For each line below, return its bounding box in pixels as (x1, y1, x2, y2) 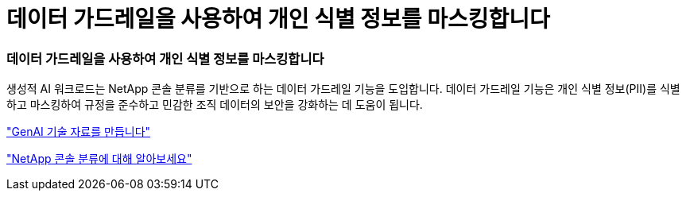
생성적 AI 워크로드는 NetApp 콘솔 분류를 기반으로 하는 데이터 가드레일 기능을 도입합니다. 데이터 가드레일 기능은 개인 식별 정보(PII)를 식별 (6, 82, 680, 96)
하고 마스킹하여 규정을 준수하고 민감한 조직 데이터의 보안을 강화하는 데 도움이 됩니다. (6, 98, 423, 112)
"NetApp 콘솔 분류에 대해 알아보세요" (6, 152, 192, 166)
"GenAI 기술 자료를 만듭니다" (6, 125, 151, 139)
